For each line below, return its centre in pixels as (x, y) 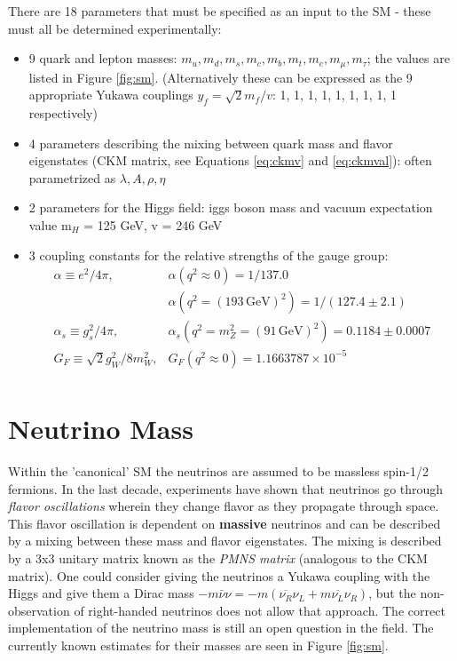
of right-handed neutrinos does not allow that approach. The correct (260, 610)
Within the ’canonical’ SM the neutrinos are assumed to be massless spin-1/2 (218, 470)
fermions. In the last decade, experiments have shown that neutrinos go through (226, 488)
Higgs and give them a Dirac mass (101, 593)
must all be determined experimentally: (115, 28)
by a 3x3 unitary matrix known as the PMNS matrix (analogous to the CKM (218, 557)
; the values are (408, 58)
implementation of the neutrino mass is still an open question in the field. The (221, 628)
